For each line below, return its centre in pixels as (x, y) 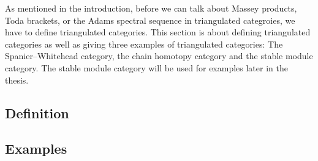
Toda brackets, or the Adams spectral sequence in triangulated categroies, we (150, 20)
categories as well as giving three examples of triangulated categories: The (144, 44)
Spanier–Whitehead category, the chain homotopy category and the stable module (159, 56)
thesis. (17, 80)
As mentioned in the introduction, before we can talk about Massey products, (151, 8)
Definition (37, 113)
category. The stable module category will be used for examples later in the (146, 67)
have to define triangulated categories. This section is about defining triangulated (158, 32)
